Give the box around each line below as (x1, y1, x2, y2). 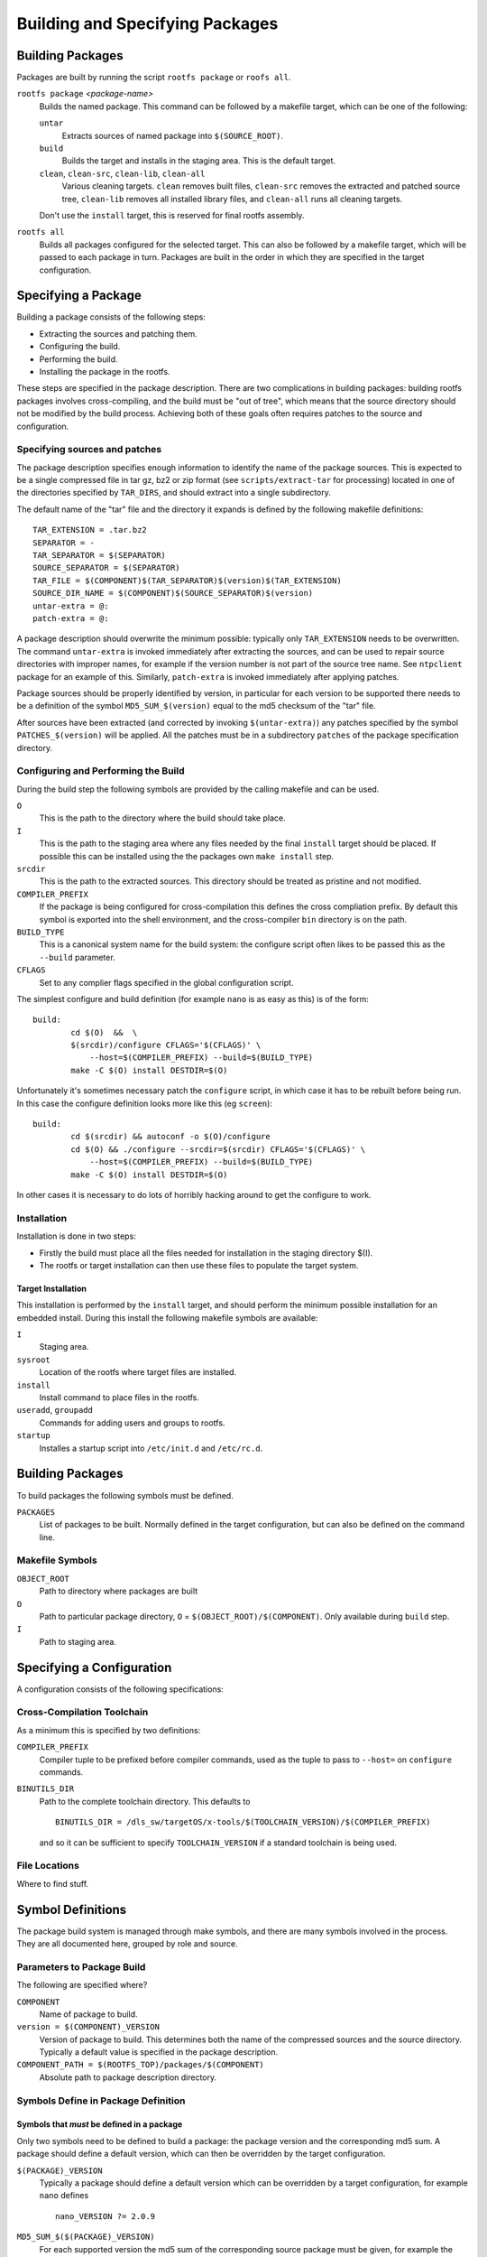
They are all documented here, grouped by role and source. (16, 1937, 238, 1949)
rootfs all (16, 227, 65, 237)
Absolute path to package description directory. (39, 2072, 217, 2083)
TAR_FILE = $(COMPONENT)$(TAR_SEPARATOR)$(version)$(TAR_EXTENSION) (32, 575, 342, 586)
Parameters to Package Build (16, 1960, 146, 1973)
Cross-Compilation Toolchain (16, 1706, 149, 1719)
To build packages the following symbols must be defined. (16, 1490, 234, 1500)
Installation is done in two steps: (16, 1231, 137, 1241)
